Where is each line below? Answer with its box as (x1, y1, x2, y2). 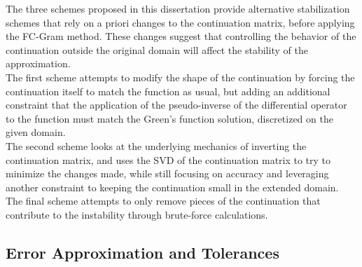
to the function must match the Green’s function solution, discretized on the (6, 111, 333, 125)
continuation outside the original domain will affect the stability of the (6, 42, 308, 57)
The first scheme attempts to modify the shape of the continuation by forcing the (6, 69, 355, 84)
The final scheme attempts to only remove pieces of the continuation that (6, 193, 321, 208)
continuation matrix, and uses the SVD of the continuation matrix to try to (6, 152, 331, 167)
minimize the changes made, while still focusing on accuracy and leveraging (6, 166, 329, 181)
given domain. (6, 125, 66, 139)
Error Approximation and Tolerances (6, 241, 279, 263)
